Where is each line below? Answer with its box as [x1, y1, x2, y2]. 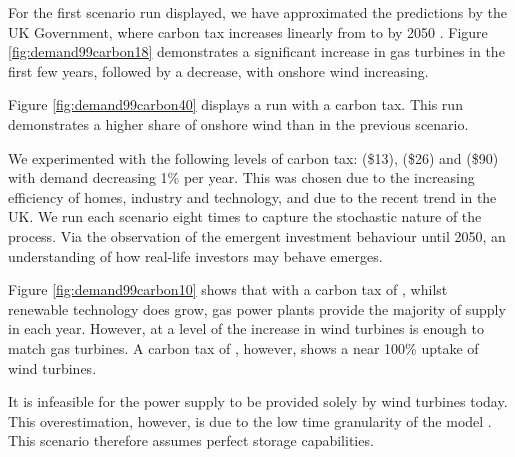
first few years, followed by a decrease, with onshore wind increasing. [8, 60, 429, 81]
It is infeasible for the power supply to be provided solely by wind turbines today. [8, 391, 508, 412]
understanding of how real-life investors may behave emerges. [8, 245, 383, 266]
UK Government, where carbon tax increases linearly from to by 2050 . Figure [8, 21, 488, 42]
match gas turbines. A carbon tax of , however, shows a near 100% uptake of [8, 337, 479, 358]
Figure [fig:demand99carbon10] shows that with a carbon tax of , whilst [8, 279, 448, 300]
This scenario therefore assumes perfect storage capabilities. [8, 430, 374, 451]
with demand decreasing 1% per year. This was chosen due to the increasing [8, 167, 475, 188]
